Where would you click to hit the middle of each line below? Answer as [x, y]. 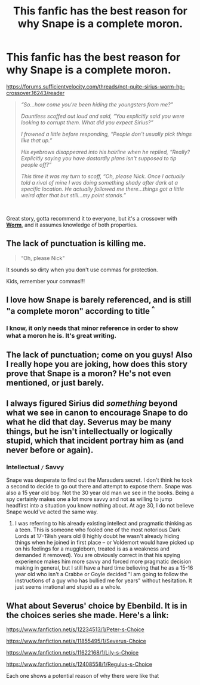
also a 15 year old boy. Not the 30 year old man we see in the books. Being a [100, 493]
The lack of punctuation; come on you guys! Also [99, 355]
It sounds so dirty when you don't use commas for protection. [82, 270]
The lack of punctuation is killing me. [76, 244]
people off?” [36, 164]
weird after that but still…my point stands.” [73, 195]
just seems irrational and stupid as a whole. [68, 587]
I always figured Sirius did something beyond [92, 403]
